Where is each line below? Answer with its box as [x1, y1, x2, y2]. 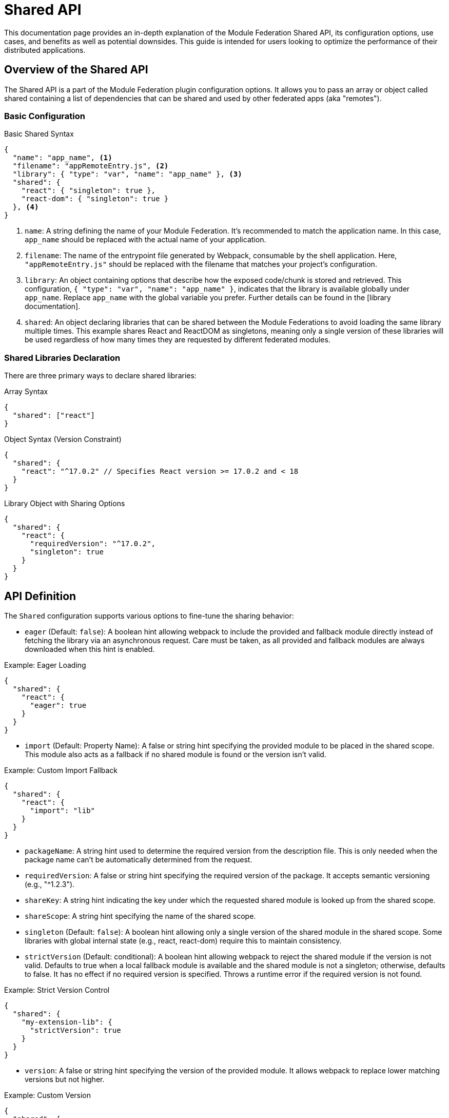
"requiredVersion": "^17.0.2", [30, 539, 156, 548]
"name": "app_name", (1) [12, 153, 112, 162]
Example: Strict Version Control [4, 985, 110, 994]
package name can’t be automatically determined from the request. [25, 855, 252, 864]
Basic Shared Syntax [4, 129, 74, 139]
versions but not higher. [25, 1074, 105, 1084]
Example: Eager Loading [4, 660, 86, 669]
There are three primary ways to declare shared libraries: [4, 371, 197, 380]
